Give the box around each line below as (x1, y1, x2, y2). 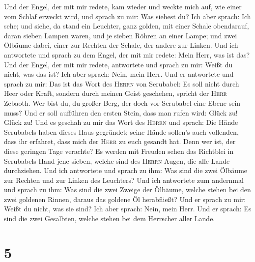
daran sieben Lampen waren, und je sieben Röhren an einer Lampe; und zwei (4, 30, 237, 40)
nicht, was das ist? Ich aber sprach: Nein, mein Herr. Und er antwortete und (4, 69, 234, 79)
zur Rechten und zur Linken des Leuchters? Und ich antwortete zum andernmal (4, 175, 244, 185)
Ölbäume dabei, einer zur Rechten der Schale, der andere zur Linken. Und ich (4, 40, 238, 50)
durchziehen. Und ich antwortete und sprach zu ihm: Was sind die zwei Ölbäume (4, 165, 248, 175)
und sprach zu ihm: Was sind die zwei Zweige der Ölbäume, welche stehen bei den (4, 184, 251, 195)
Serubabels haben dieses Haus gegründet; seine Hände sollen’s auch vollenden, (4, 126, 239, 137)
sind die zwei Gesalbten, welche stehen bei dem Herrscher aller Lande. (4, 213, 215, 224)
